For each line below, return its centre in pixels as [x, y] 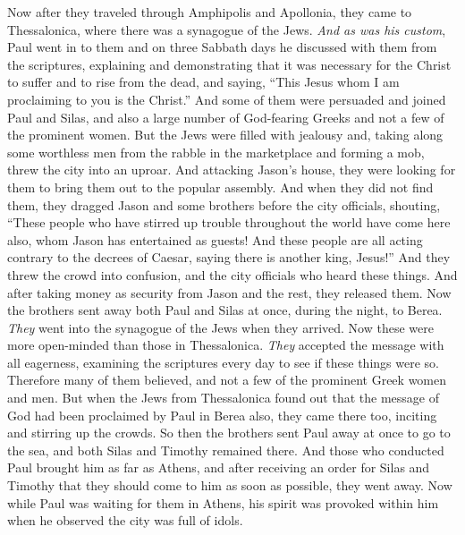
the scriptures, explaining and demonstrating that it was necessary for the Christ [229, 64]
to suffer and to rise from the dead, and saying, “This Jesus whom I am [203, 82]
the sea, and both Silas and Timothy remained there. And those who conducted [226, 450]
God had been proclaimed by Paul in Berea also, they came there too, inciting [222, 415]
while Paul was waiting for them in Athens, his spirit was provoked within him [223, 502]
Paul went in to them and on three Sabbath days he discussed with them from [222, 47]
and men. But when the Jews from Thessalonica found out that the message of [223, 398]
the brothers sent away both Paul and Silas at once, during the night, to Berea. [225, 310]
